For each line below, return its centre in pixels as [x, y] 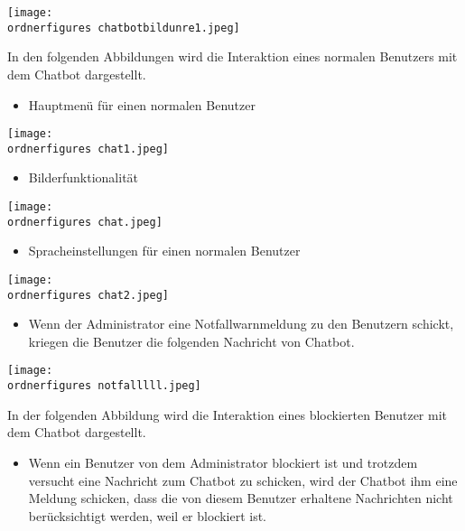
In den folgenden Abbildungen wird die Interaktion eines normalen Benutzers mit [232, 56]
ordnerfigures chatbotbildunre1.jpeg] [124, 28]
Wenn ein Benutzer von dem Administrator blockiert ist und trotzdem [223, 462]
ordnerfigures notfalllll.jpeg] [104, 386]
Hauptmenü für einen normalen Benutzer [142, 104]
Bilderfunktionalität [84, 177]
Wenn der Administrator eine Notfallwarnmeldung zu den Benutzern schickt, [241, 324]
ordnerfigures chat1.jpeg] [88, 149]
